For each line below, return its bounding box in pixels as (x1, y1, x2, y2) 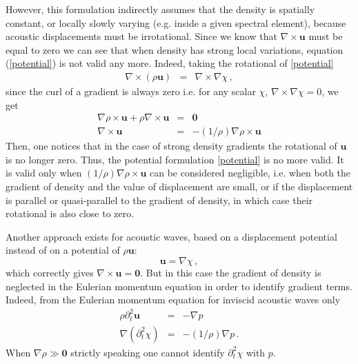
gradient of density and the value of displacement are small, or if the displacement (6, 179, 353, 194)
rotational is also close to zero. (6, 206, 135, 221)
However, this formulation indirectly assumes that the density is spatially (6, 2, 315, 16)
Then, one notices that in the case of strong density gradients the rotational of (6, 139, 337, 153)
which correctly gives (6, 265, 94, 279)
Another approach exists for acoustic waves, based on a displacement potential (6, 229, 337, 243)
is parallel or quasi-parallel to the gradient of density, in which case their (6, 192, 313, 207)
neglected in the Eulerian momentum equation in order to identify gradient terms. (6, 279, 352, 293)
